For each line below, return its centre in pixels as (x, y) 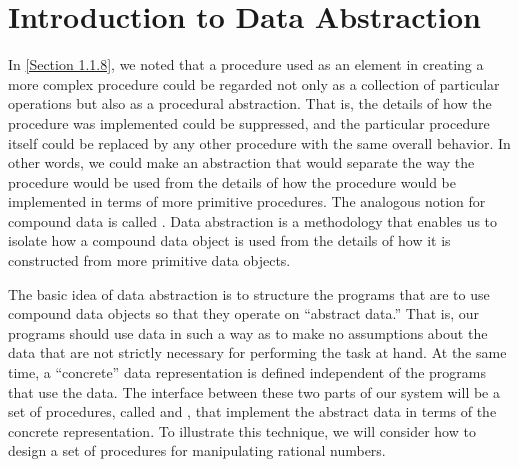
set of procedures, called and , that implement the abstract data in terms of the (252, 411)
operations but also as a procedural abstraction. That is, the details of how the (250, 103)
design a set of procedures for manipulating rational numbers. (197, 450)
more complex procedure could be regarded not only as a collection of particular (254, 83)
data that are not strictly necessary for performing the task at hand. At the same (257, 352)
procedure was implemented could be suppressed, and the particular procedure (249, 122)
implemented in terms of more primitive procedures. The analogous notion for (247, 201)
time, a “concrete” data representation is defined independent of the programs (247, 372)
